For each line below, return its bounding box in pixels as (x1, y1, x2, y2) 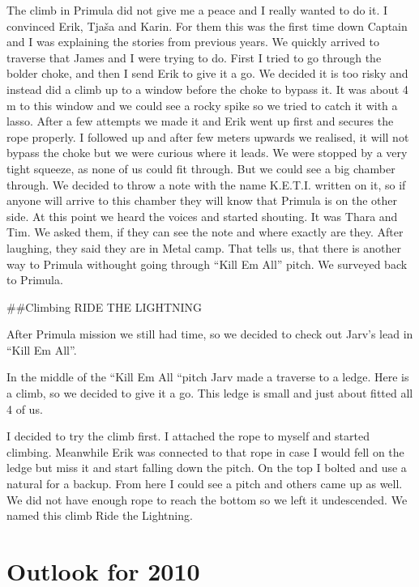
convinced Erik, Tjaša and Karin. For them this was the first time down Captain (6, 17, 408, 34)
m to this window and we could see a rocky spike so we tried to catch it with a (6, 96, 398, 113)
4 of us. (6, 400, 43, 417)
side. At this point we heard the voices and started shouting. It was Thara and (6, 207, 398, 224)
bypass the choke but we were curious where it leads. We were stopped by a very (6, 144, 408, 161)
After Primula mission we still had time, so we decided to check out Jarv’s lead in (6, 325, 413, 342)
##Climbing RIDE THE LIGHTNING (6, 298, 203, 315)
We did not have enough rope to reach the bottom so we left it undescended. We (6, 491, 408, 508)
